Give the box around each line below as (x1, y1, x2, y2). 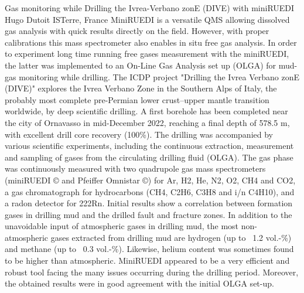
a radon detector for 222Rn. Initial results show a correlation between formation (5, 197, 293, 209)
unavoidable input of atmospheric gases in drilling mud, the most (5, 220, 239, 232)
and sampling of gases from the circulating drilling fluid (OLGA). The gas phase (5, 151, 293, 163)
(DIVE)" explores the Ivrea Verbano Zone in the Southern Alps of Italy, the (5, 82, 277, 94)
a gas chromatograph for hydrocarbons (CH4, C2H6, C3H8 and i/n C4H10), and (5, 185, 295, 197)
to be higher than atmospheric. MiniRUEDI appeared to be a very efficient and (5, 254, 290, 267)
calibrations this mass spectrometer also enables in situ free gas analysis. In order (5, 36, 297, 48)
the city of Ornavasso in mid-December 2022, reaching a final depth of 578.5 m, (5, 116, 290, 128)
